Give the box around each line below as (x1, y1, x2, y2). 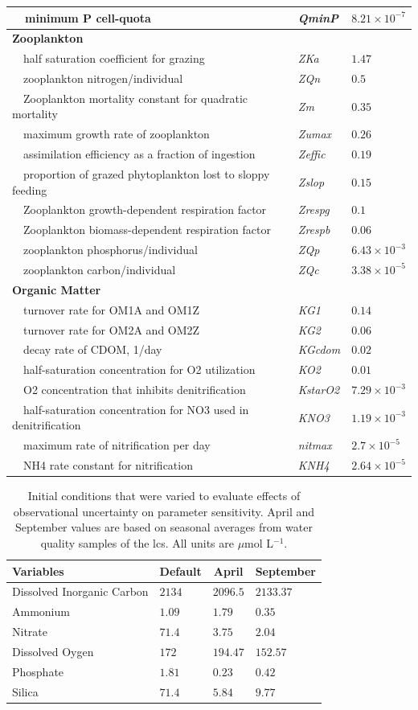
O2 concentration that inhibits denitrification (23, 381, 246, 398)
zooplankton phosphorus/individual (23, 241, 198, 258)
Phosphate (12, 663, 64, 679)
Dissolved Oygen (12, 643, 94, 659)
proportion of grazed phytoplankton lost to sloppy (23, 166, 270, 182)
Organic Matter (12, 281, 101, 298)
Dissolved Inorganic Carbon (12, 583, 149, 600)
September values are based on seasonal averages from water (14, 519, 313, 536)
